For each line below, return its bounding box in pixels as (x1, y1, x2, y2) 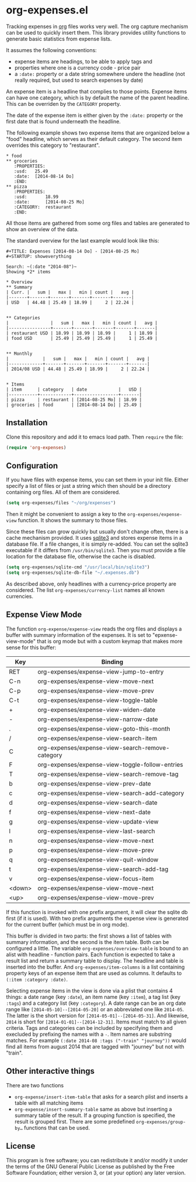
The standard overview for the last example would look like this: (6, 237, 159, 244)
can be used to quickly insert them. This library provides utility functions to (6, 29, 186, 36)
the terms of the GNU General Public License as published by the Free (6, 1163, 175, 1170)
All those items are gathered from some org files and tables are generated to (6, 219, 190, 226)
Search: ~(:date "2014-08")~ (6, 264, 77, 270)
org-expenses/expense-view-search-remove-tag (37, 770, 179, 778)
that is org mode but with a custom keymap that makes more (37, 637, 183, 645)
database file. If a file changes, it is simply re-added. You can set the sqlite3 (6, 540, 188, 547)
